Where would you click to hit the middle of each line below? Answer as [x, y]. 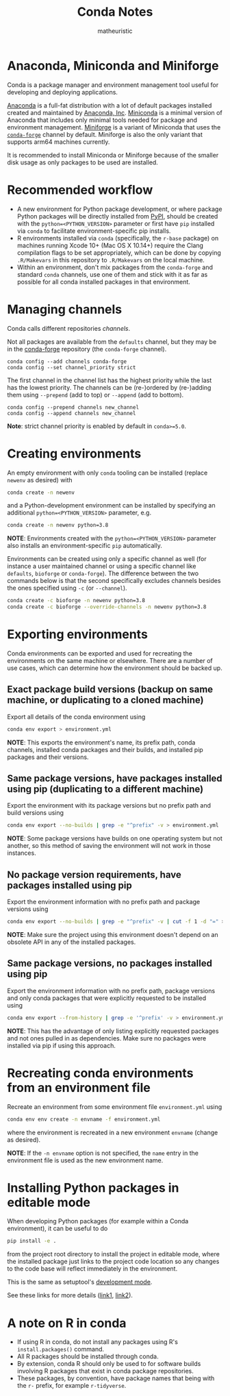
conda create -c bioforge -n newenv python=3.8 [76, 601]
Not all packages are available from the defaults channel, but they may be [112, 341]
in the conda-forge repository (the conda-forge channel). [87, 349]
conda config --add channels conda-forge [67, 361]
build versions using [35, 813]
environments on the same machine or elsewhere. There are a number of [110, 660]
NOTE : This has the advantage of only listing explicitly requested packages [113, 1031]
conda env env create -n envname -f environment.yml [84, 1119]
